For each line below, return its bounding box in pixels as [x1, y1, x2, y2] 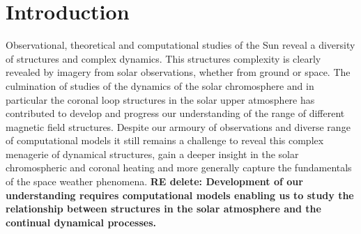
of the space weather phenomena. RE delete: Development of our [6, 174, 303, 189]
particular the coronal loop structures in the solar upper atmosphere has [6, 92, 315, 107]
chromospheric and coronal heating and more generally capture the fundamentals [6, 160, 352, 175]
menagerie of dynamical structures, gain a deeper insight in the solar [6, 146, 299, 161]
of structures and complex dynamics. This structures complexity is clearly [6, 51, 321, 65]
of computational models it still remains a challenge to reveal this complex [6, 133, 324, 148]
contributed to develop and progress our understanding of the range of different [6, 106, 345, 120]
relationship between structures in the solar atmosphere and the [6, 201, 321, 216]
